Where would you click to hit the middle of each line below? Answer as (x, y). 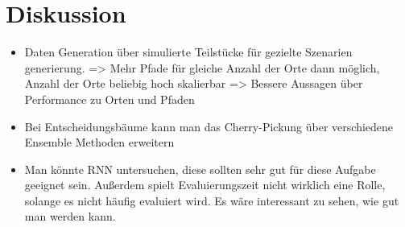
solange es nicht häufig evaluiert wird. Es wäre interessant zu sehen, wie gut (212, 200)
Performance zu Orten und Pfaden (110, 99)
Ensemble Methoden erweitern (99, 142)
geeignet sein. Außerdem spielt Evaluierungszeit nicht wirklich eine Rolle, (205, 185)
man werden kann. (70, 216)
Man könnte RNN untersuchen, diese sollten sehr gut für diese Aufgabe (200, 169)
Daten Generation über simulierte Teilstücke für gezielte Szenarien (188, 52)
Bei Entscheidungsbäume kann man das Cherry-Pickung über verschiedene (209, 126)
